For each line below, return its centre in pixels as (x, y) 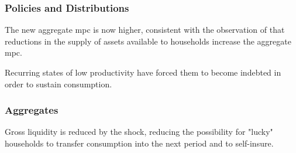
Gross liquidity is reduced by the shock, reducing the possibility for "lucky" (139, 132)
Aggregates (32, 110)
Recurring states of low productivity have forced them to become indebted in (143, 72)
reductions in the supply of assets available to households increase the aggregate (148, 41)
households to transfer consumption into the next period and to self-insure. (139, 143)
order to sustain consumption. (58, 84)
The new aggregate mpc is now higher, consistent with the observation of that (145, 30)
